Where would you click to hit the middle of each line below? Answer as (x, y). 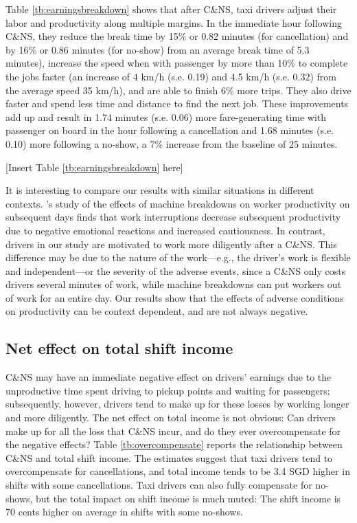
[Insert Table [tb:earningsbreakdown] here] (94, 167)
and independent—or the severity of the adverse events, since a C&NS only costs (176, 270)
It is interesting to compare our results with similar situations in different (160, 190)
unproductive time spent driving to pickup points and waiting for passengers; (168, 390)
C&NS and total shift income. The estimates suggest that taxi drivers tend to (169, 457)
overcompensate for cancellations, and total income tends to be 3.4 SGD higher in (178, 471)
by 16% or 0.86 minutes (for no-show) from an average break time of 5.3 (158, 49)
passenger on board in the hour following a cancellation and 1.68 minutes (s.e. (170, 130)
